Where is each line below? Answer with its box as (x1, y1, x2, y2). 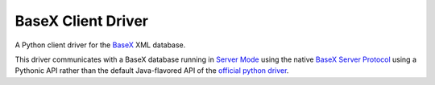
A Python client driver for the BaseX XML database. (14, 40, 186, 50)
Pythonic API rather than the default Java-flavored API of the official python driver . (14, 66, 289, 75)
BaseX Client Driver (14, 12, 149, 30)
